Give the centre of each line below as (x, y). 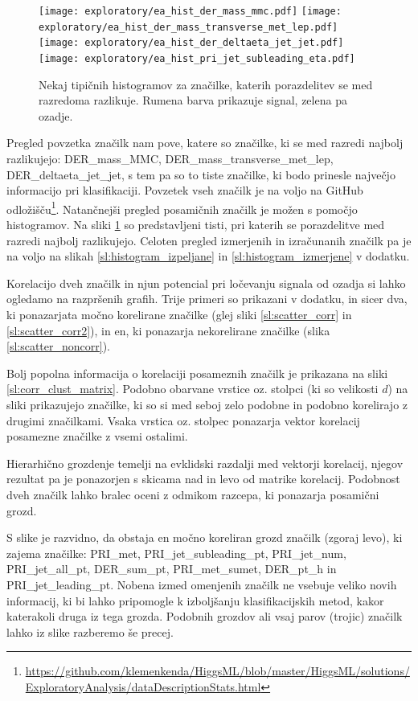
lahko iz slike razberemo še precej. (90, 631)
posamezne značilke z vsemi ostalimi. (97, 436)
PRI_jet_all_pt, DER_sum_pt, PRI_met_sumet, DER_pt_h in (172, 569)
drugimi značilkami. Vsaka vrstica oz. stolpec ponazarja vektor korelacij (183, 420)
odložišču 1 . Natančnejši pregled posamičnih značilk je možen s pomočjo (182, 207)
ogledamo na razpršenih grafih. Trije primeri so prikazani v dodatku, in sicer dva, (207, 299)
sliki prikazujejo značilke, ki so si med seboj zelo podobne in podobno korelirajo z (207, 404)
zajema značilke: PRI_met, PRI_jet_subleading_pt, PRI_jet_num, (176, 553)
